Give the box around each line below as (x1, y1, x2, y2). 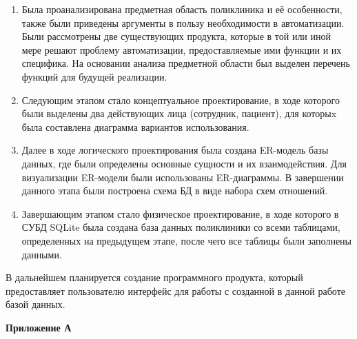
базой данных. (6, 297, 65, 311)
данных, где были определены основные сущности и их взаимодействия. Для (21, 156, 347, 170)
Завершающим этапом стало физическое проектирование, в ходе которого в (21, 206, 339, 220)
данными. (21, 247, 62, 261)
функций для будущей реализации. (21, 69, 167, 83)
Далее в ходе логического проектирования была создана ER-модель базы (21, 143, 329, 157)
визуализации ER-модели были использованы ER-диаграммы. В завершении (21, 169, 344, 184)
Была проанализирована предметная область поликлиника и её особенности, (21, 2, 343, 16)
